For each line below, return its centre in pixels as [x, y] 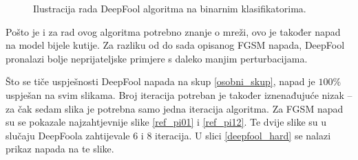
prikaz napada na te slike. [60, 149]
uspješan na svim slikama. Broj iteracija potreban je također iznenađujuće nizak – [179, 94]
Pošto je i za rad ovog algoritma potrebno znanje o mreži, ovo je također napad [173, 31]
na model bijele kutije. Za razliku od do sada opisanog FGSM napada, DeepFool [175, 45]
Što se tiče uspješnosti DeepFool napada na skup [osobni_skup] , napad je [160, 81]
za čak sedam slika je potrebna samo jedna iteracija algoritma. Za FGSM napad [175, 108]
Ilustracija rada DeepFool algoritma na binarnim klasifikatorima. [170, 8]
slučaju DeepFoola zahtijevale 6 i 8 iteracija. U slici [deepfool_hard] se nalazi [168, 135]
